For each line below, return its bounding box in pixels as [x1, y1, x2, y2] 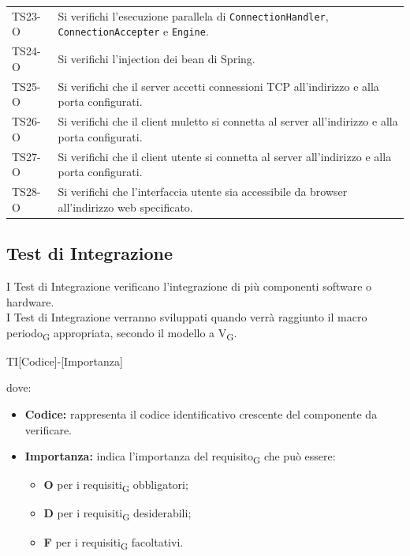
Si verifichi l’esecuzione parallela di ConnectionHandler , [58, 7, 329, 24]
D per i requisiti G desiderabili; [43, 505, 192, 524]
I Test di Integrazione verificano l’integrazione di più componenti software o [6, 277, 372, 294]
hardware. [6, 293, 54, 310]
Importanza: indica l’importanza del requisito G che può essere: [24, 448, 336, 467]
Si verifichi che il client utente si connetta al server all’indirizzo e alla [58, 148, 392, 164]
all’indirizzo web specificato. [58, 198, 193, 215]
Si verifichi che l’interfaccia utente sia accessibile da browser [58, 183, 348, 200]
